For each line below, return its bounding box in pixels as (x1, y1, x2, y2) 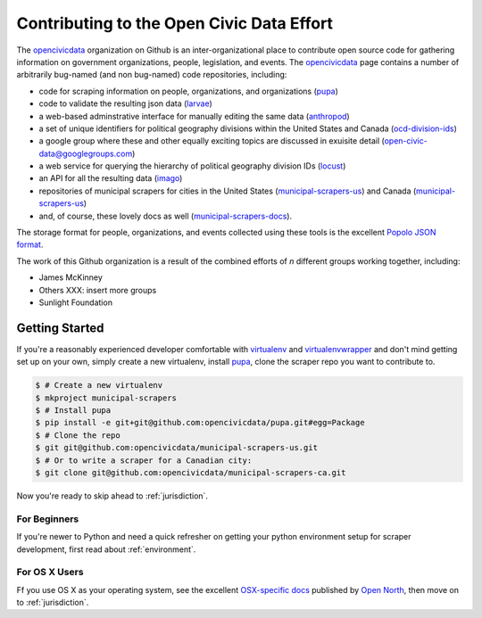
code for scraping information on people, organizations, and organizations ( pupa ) (38, 86, 339, 96)
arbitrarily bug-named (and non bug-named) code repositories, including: (16, 70, 287, 80)
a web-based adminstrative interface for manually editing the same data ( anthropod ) (38, 111, 350, 121)
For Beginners (16, 513, 79, 525)
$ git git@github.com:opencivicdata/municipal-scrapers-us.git (35, 442, 319, 453)
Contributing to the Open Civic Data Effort (16, 13, 334, 33)
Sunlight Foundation (38, 297, 113, 308)
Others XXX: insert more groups (38, 284, 157, 295)
